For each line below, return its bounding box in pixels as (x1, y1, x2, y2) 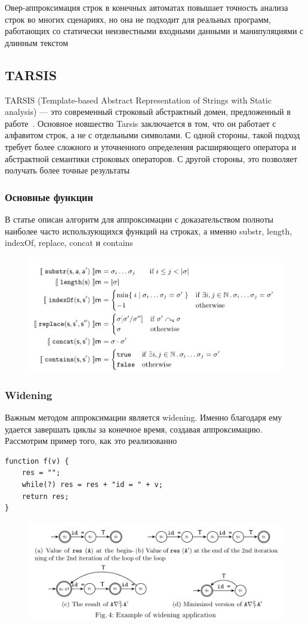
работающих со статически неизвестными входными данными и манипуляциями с (5, 25, 304, 37)
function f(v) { (5, 456, 69, 465)
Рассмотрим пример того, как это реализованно (5, 434, 177, 447)
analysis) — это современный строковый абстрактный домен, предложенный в (5, 105, 291, 118)
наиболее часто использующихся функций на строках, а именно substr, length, (5, 224, 292, 237)
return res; (21, 492, 69, 501)
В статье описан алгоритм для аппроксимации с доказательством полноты (5, 212, 273, 225)
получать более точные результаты (5, 164, 130, 176)
